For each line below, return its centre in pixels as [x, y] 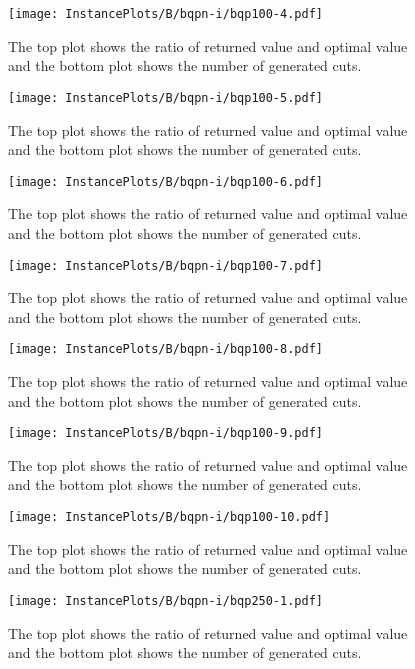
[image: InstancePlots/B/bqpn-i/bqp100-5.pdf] [165, 97]
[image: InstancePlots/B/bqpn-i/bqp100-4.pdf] [165, 14]
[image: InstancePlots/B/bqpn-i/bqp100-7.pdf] [165, 265]
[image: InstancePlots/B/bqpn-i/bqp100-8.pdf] [165, 349]
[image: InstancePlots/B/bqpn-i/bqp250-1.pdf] [165, 600]
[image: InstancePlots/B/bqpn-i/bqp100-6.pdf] [165, 181]
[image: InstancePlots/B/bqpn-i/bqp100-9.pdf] [165, 433]
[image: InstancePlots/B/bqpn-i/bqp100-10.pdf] [169, 517]
